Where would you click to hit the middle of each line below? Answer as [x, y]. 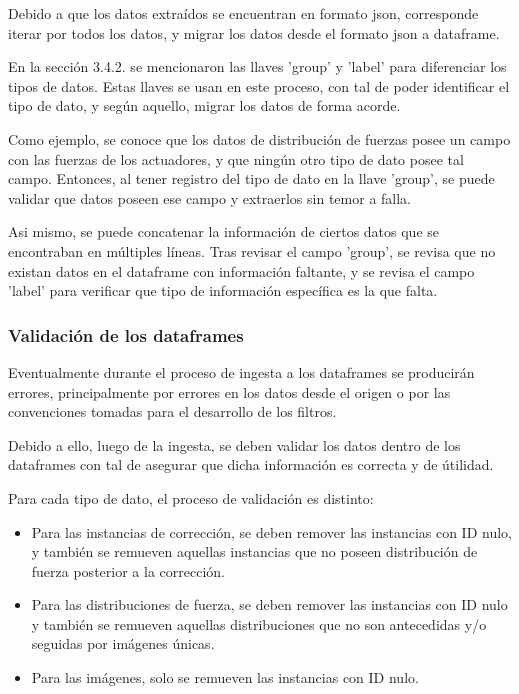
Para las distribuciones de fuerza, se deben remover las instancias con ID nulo [269, 604]
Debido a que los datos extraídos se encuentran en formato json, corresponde [243, 13]
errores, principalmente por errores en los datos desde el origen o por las [229, 391]
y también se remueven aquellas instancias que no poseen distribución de [254, 551]
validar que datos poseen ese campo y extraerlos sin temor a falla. [210, 197]
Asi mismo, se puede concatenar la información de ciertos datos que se [224, 231]
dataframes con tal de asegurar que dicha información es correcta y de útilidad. [251, 464]
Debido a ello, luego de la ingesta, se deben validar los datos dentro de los [234, 444]
